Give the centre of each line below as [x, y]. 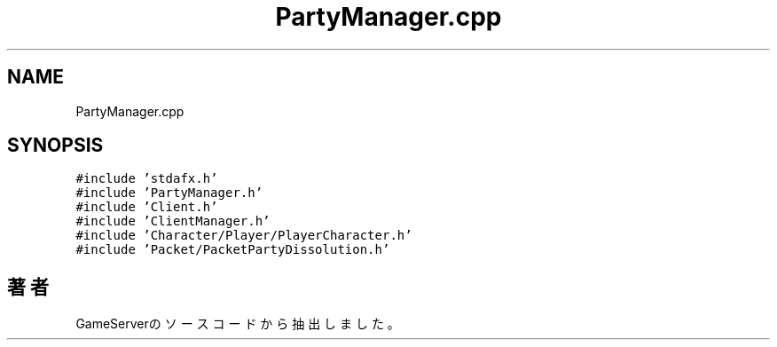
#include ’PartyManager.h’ [169, 193]
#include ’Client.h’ [147, 207]
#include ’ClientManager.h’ [173, 221]
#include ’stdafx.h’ [147, 179]
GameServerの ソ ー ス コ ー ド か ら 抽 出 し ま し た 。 [238, 324]
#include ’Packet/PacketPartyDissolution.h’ [233, 250]
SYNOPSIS [55, 146]
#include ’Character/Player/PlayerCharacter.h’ [244, 236]
